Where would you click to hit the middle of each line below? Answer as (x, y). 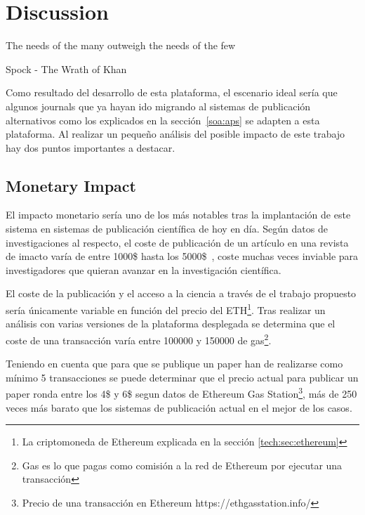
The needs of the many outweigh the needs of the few (121, 45)
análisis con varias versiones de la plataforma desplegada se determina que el (171, 324)
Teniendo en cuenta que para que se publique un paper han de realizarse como (174, 364)
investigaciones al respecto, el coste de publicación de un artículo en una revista (177, 242)
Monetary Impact (71, 185)
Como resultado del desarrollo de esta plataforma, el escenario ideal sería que (172, 92)
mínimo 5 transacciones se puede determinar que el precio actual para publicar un (182, 377)
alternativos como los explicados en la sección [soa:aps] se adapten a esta (163, 120)
